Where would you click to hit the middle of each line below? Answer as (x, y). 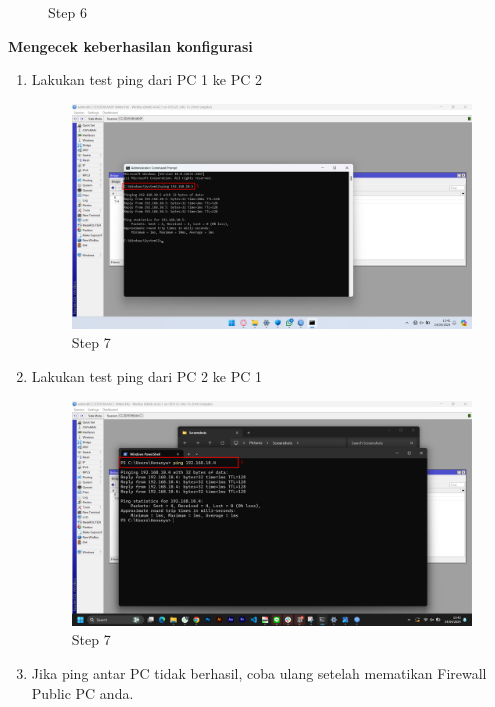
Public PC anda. (82, 692)
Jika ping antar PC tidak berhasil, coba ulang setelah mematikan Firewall (259, 672)
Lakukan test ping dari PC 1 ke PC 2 (146, 79)
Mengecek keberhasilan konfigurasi (130, 45)
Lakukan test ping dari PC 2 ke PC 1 (146, 376)
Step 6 (67, 12)
